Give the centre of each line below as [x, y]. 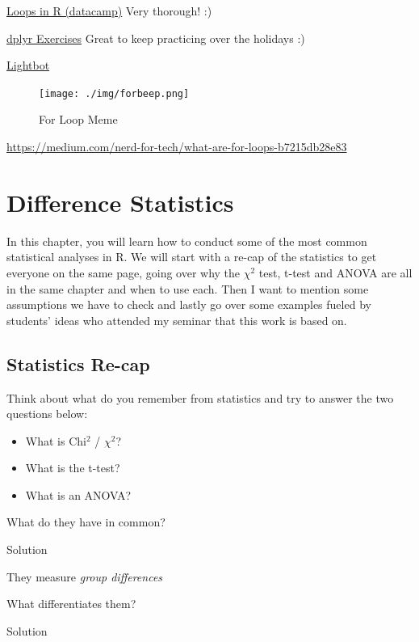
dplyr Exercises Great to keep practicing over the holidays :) [156, 38]
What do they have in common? [86, 522]
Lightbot [28, 65]
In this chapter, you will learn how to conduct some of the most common [187, 241]
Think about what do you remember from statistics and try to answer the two [200, 397]
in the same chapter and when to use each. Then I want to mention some [188, 288]
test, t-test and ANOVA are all [335, 272]
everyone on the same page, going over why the [124, 272]
